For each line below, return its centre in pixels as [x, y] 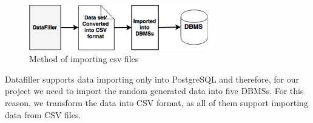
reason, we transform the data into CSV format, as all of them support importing [156, 102]
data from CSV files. [43, 114]
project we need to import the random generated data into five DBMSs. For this [154, 91]
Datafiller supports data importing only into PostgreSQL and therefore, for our [152, 79]
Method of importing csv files [84, 59]
